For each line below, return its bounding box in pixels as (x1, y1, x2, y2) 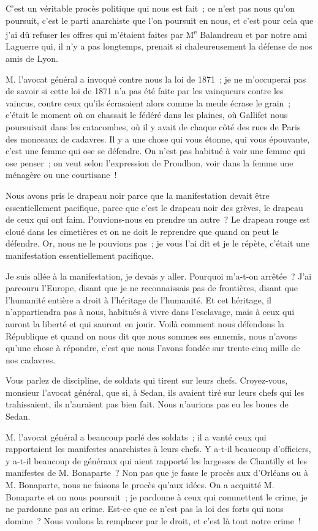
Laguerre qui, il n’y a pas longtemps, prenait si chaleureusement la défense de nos (6, 40, 312, 53)
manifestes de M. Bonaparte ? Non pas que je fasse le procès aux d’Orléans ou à (6, 466, 308, 479)
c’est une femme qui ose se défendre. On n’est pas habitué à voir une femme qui (6, 144, 306, 157)
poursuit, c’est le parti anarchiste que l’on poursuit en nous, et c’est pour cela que (6, 13, 314, 26)
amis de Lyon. (6, 52, 58, 65)
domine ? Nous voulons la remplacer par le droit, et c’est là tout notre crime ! (6, 514, 301, 527)
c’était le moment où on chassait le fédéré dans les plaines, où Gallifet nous (6, 108, 288, 121)
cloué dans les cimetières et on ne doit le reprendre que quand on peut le (6, 225, 279, 237)
